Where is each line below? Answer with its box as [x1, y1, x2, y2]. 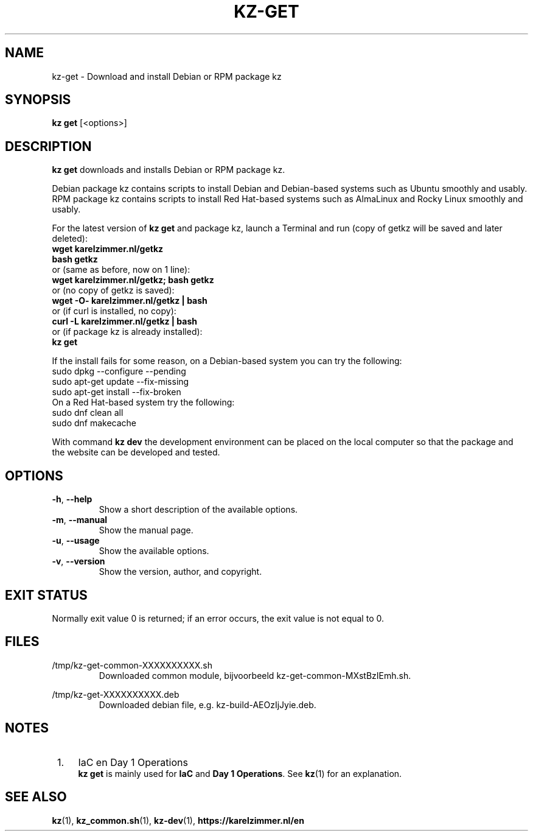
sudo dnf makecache [52, 418, 137, 429]
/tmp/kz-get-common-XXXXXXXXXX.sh [52, 659, 212, 670]
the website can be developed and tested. [52, 447, 220, 458]
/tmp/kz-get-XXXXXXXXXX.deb [52, 689, 179, 700]
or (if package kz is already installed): [52, 326, 203, 337]
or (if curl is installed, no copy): [52, 306, 176, 317]
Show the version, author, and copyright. [99, 566, 262, 577]
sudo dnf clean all [52, 407, 124, 418]
